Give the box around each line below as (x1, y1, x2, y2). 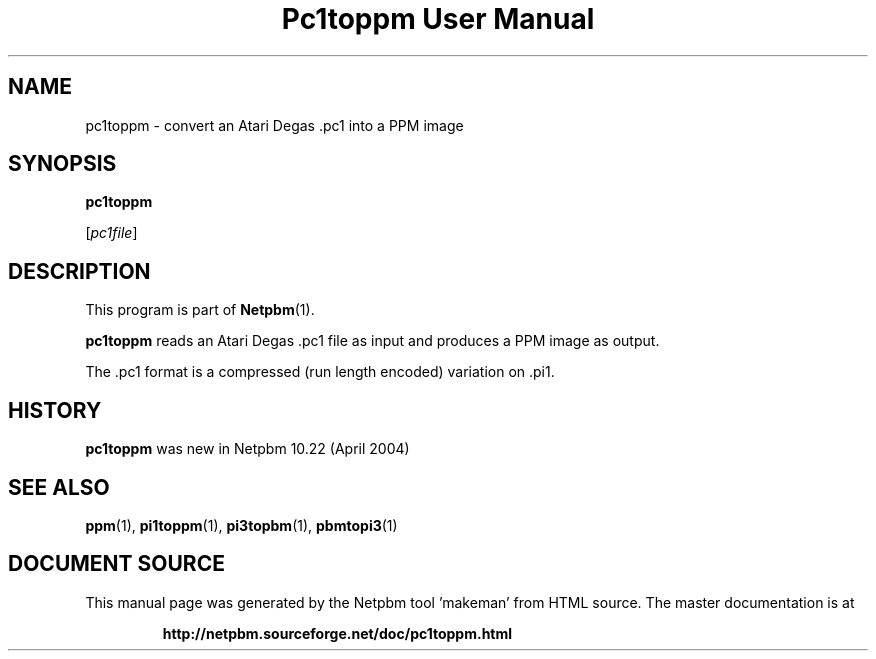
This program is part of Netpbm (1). (85, 301, 315, 319)
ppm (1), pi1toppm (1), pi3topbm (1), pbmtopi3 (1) (85, 516, 398, 534)
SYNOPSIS (8, 151, 117, 177)
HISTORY (8, 397, 102, 423)
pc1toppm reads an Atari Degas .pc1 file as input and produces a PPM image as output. (85, 332, 660, 350)
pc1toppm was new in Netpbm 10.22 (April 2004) (85, 440, 410, 458)
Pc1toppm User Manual (281, 2, 595, 36)
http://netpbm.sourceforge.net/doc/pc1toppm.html (162, 624, 513, 642)
